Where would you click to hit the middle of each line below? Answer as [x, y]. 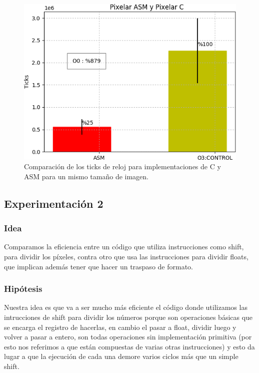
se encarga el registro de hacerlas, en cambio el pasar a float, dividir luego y [120, 327]
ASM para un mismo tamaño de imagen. [86, 176]
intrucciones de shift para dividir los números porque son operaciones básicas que [128, 317]
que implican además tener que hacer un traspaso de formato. [98, 266]
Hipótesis [23, 289]
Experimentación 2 [54, 203]
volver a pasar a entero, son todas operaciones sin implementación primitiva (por [128, 337]
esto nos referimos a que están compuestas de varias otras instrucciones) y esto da [129, 346]
